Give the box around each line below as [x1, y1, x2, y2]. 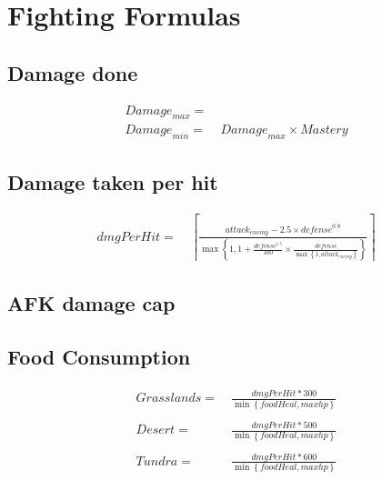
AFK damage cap [7, 289, 176, 317]
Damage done [7, 58, 138, 86]
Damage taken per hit [7, 167, 218, 195]
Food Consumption [7, 343, 191, 371]
